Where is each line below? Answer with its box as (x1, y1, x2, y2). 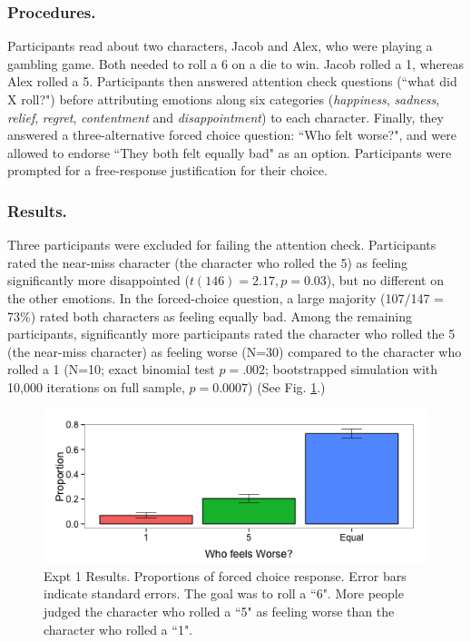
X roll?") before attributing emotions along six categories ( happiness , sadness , (7, 90, 440, 108)
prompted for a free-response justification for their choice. (7, 161, 328, 180)
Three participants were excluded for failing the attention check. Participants (7, 235, 437, 254)
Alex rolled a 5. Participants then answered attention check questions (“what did (7, 72, 457, 91)
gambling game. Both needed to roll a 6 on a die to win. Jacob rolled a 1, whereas (7, 54, 464, 73)
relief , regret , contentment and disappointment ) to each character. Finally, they (7, 107, 444, 126)
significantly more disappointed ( (7, 271, 190, 290)
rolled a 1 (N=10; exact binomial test (7, 360, 215, 379)
